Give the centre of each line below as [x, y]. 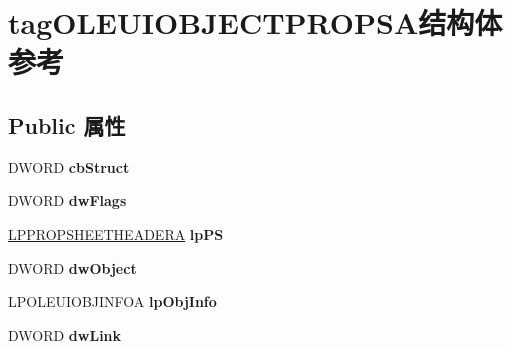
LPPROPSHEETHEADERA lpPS [116, 233]
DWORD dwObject [72, 267]
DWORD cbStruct [69, 166]
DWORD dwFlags [67, 200]
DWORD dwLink [65, 334]
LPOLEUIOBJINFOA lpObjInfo [112, 301]
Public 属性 [67, 124]
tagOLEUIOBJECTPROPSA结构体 [255, 22]
